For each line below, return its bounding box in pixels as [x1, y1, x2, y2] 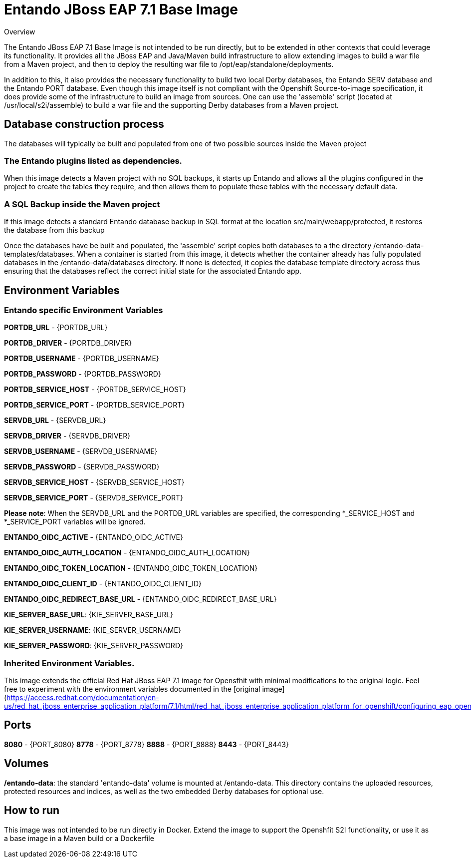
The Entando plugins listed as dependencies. [4, 155, 183, 166]
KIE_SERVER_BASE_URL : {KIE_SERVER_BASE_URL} [4, 610, 174, 619]
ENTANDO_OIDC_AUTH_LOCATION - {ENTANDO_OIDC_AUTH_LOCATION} [4, 548, 250, 557]
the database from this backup [4, 226, 105, 235]
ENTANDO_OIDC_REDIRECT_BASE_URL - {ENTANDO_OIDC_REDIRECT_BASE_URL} [4, 595, 277, 604]
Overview [4, 27, 35, 36]
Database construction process [4, 118, 164, 131]
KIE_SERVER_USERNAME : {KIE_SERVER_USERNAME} [4, 626, 181, 635]
